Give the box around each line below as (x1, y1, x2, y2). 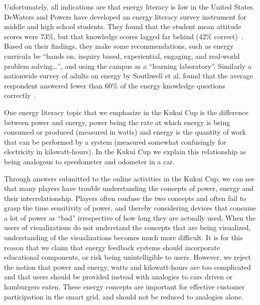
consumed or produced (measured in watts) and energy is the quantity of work (4, 127, 246, 137)
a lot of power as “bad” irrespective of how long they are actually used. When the (4, 212, 256, 223)
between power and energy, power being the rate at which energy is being (4, 117, 230, 127)
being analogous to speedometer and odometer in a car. (4, 156, 175, 166)
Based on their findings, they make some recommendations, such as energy (4, 41, 234, 51)
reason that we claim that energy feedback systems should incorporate (4, 242, 220, 252)
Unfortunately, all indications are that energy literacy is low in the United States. (4, 2, 255, 12)
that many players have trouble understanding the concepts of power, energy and (4, 183, 254, 193)
